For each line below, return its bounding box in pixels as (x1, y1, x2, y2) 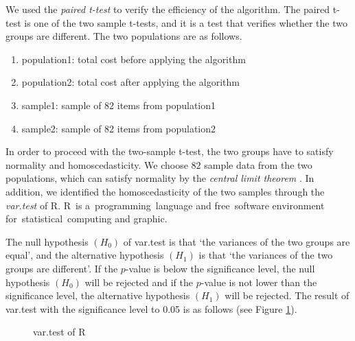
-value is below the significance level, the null (125, 261, 315, 275)
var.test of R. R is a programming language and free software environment (5, 198, 325, 212)
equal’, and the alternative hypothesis (5, 248, 164, 262)
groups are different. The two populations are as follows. (5, 29, 242, 43)
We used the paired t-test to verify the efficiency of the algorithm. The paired (5, 2, 330, 16)
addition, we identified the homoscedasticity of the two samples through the (5, 184, 325, 198)
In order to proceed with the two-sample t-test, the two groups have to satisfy (5, 144, 334, 158)
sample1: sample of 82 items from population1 (21, 97, 216, 112)
